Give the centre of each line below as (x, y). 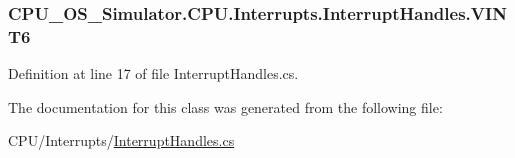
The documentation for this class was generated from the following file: (225, 106)
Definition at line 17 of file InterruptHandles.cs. (153, 73)
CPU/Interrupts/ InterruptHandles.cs (121, 140)
